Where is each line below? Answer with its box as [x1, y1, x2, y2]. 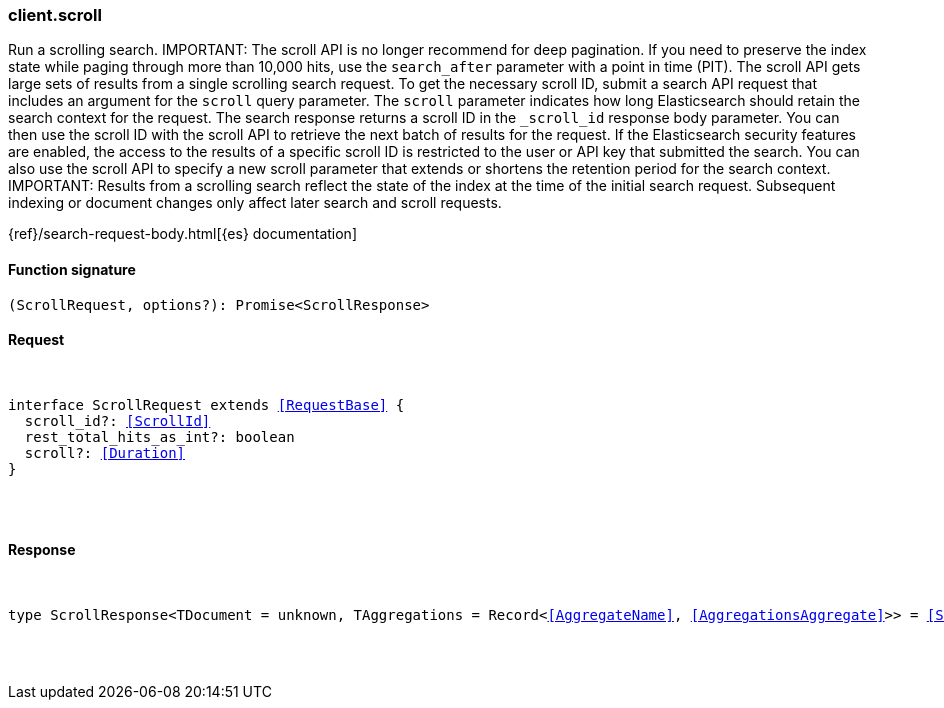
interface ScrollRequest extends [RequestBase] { [8, 396, 405, 413]
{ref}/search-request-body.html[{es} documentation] [8, 225, 357, 243]
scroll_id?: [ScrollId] [24, 412, 211, 429]
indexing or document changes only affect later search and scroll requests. [8, 194, 502, 212]
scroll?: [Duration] [24, 444, 186, 461]
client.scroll [8, 5, 102, 25]
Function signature [8, 260, 136, 278]
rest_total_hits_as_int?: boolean [24, 428, 295, 445]
